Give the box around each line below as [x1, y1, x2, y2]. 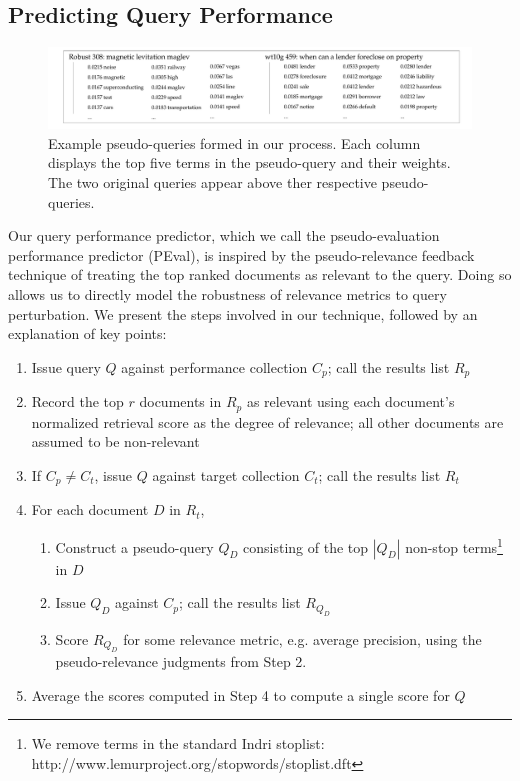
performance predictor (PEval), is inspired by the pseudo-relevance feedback [8, 244, 475, 265]
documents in [139, 391, 222, 412]
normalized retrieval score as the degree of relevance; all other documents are [31, 411, 504, 432]
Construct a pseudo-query [55, 536, 214, 557]
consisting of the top [243, 536, 369, 557]
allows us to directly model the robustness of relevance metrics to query [8, 283, 447, 304]
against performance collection [121, 356, 308, 377]
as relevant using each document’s [246, 391, 455, 412]
